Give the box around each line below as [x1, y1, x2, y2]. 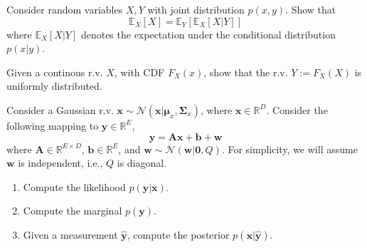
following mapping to [6, 118, 99, 133]
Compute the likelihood [23, 179, 126, 194]
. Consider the [266, 102, 328, 117]
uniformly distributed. [6, 78, 102, 93]
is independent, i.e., [18, 155, 103, 170]
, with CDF [114, 64, 165, 79]
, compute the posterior [127, 227, 230, 242]
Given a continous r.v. [6, 64, 103, 79]
